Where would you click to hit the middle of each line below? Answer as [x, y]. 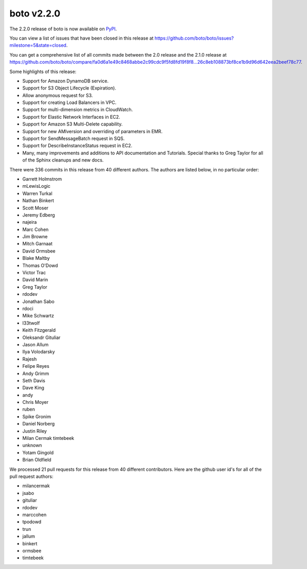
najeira [30, 222]
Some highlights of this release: [43, 72]
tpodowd [32, 522]
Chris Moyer [35, 402]
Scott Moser [35, 208]
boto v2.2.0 [35, 13]
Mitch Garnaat [38, 244]
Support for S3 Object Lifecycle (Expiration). [69, 88]
